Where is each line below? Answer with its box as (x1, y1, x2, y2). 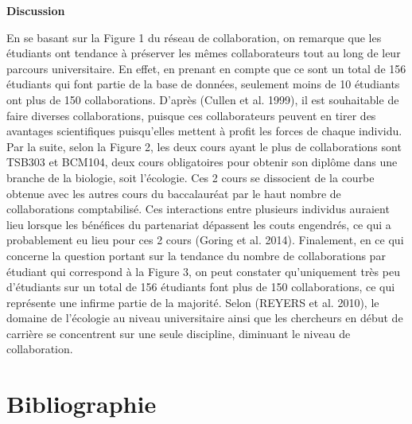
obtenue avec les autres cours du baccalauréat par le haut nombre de (6, 185, 341, 201)
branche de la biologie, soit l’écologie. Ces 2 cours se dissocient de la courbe (6, 169, 375, 185)
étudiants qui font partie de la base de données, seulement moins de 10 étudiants (6, 76, 400, 92)
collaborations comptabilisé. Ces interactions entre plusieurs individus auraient (6, 200, 390, 217)
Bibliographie (6, 387, 157, 420)
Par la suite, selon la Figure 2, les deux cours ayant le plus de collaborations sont (6, 138, 402, 154)
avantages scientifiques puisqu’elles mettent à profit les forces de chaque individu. (6, 123, 402, 139)
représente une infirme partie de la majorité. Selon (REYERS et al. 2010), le (6, 294, 379, 310)
